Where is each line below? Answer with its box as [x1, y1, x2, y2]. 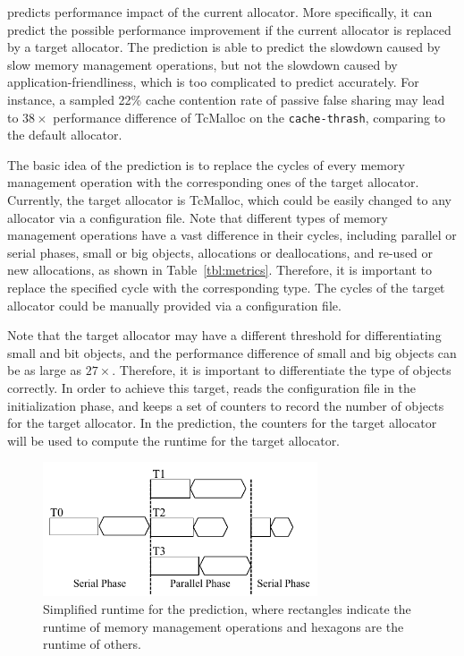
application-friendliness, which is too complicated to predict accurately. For [7, 72, 419, 91]
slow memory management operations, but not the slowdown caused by [7, 55, 398, 73]
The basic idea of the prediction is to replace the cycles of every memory [7, 155, 405, 174]
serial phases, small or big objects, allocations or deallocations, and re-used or [7, 243, 434, 261]
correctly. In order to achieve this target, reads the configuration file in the [7, 378, 416, 396]
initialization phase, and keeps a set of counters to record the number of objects [7, 396, 444, 414]
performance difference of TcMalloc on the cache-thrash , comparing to [53, 107, 446, 126]
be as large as [7, 361, 82, 379]
